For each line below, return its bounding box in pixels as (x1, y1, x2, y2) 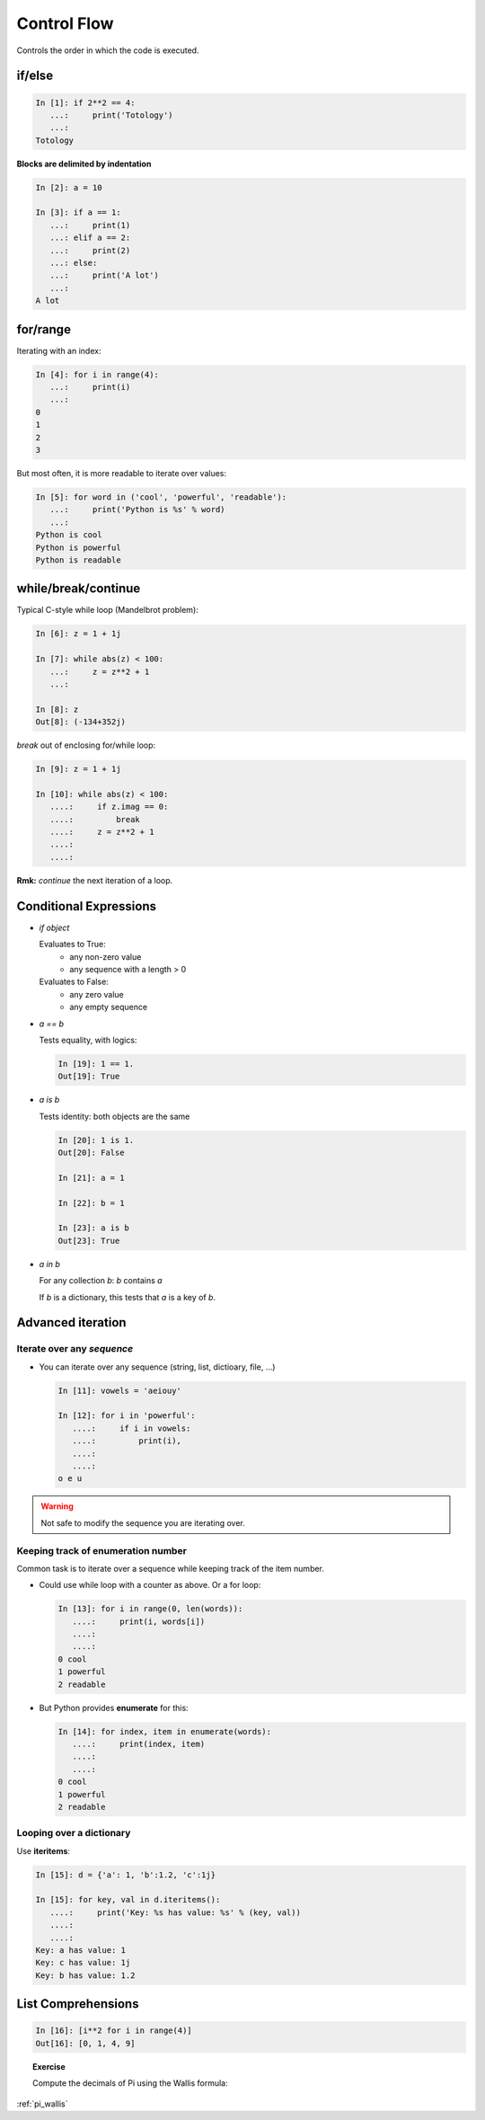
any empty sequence (69, 1002, 148, 1013)
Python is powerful (35, 542, 121, 553)
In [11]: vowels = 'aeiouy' (57, 1385, 181, 1396)
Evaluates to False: (39, 976, 110, 988)
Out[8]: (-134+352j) (35, 717, 126, 727)
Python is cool (35, 530, 102, 540)
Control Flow (16, 13, 114, 33)
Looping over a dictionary (16, 1827, 131, 1840)
